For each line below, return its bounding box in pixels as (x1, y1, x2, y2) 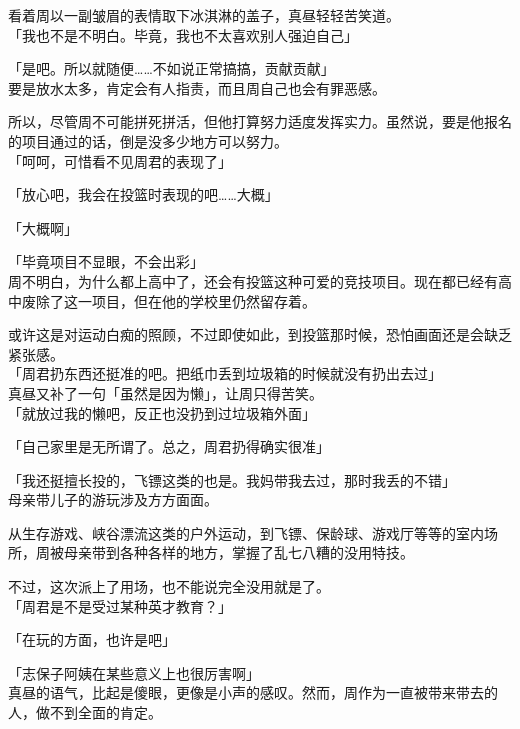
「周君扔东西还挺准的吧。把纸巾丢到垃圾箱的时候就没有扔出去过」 (8, 363, 442, 384)
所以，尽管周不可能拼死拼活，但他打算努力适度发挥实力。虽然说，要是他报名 (8, 111, 512, 132)
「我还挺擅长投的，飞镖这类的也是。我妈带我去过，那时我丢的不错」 (8, 469, 456, 490)
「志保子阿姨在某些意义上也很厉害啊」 (8, 662, 260, 683)
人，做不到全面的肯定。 (8, 702, 162, 723)
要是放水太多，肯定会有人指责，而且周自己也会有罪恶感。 (8, 77, 386, 98)
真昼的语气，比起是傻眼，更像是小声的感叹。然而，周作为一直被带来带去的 (8, 682, 498, 703)
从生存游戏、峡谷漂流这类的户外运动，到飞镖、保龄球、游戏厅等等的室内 (8, 522, 484, 543)
